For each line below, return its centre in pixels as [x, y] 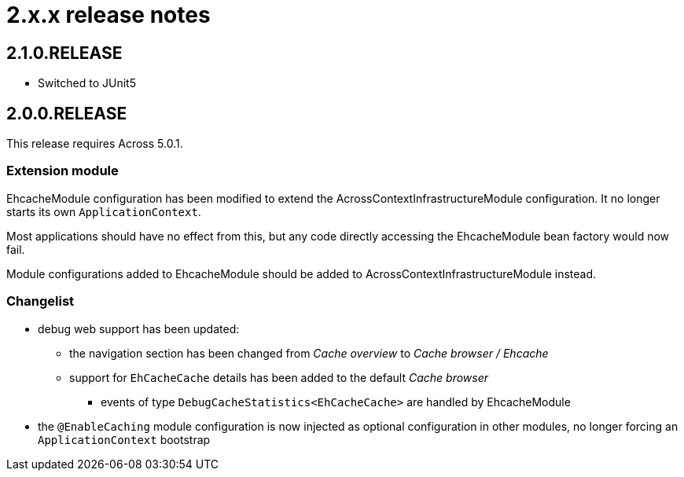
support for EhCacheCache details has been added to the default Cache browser [279, 377]
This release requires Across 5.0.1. [95, 144]
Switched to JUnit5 [87, 83]
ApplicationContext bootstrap [124, 439]
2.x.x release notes [108, 15]
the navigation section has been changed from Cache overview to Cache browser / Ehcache [309, 353]
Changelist [40, 301]
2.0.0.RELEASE [67, 113]
